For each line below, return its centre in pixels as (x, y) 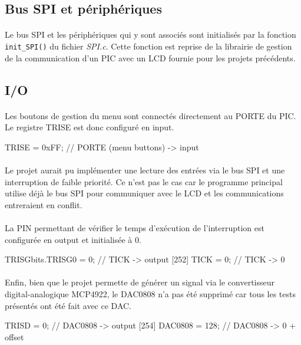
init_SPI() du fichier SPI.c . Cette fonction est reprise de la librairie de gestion (148, 46)
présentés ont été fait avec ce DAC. (68, 305)
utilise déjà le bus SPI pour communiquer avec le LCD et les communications (144, 193)
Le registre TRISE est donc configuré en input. (90, 127)
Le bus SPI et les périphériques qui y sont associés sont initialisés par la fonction (150, 34)
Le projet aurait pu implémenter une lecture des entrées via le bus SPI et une (145, 170)
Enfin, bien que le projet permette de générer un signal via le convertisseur (140, 282)
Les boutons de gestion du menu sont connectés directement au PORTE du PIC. (150, 115)
